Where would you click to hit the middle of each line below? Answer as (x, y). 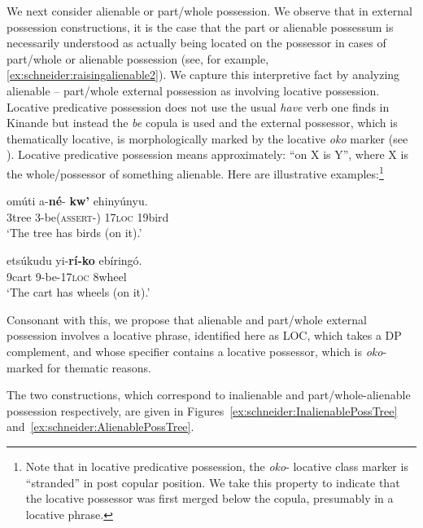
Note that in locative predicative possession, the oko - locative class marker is (217, 466)
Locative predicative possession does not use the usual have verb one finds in (198, 106)
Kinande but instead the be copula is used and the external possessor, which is (202, 123)
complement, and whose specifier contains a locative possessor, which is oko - (197, 351)
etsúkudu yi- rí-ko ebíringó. (74, 260)
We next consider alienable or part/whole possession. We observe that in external (209, 11)
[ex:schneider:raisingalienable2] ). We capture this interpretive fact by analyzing (203, 75)
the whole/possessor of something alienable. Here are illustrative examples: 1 (195, 172)
